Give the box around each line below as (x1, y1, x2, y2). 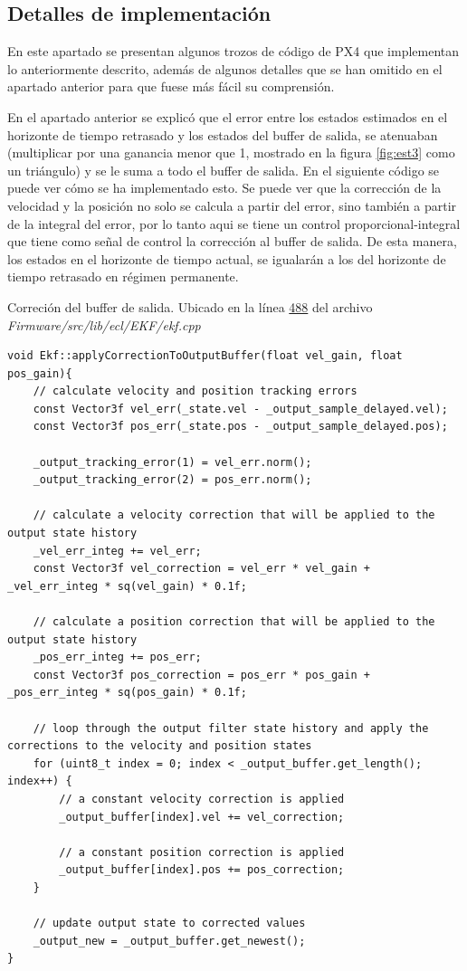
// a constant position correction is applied (59, 845, 345, 859)
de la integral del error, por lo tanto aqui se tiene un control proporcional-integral (7, 214, 461, 233)
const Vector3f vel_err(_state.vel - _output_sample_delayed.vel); (33, 402, 448, 415)
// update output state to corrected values (33, 917, 306, 930)
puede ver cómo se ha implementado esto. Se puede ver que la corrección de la (7, 178, 442, 197)
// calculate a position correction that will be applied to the (33, 615, 435, 629)
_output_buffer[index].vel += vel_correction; (59, 810, 345, 823)
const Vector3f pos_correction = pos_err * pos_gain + (33, 668, 370, 681)
